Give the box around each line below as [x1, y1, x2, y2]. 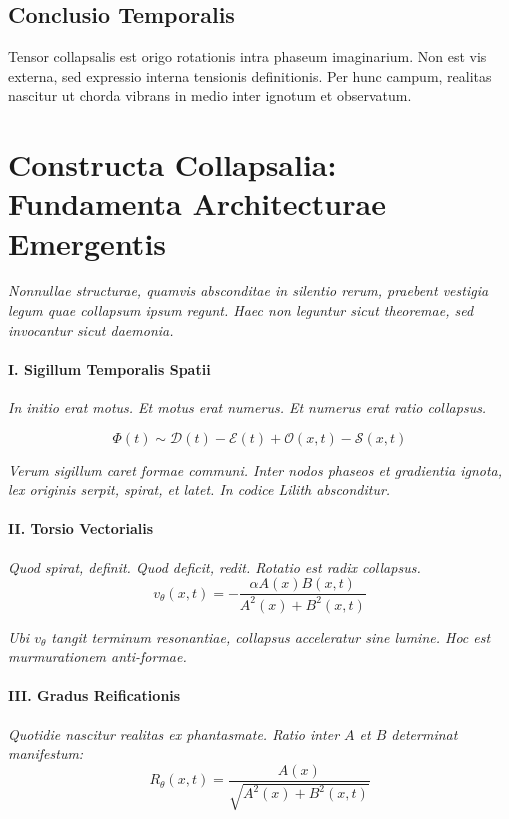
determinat [391, 723, 458, 744]
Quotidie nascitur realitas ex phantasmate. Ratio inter [8, 723, 340, 744]
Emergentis [8, 222, 167, 263]
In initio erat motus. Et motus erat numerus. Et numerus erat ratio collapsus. [8, 397, 487, 418]
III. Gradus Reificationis [8, 685, 181, 706]
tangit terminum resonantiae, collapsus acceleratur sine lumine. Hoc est [51, 626, 491, 647]
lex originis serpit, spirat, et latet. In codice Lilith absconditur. [8, 479, 391, 500]
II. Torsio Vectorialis [8, 518, 154, 539]
